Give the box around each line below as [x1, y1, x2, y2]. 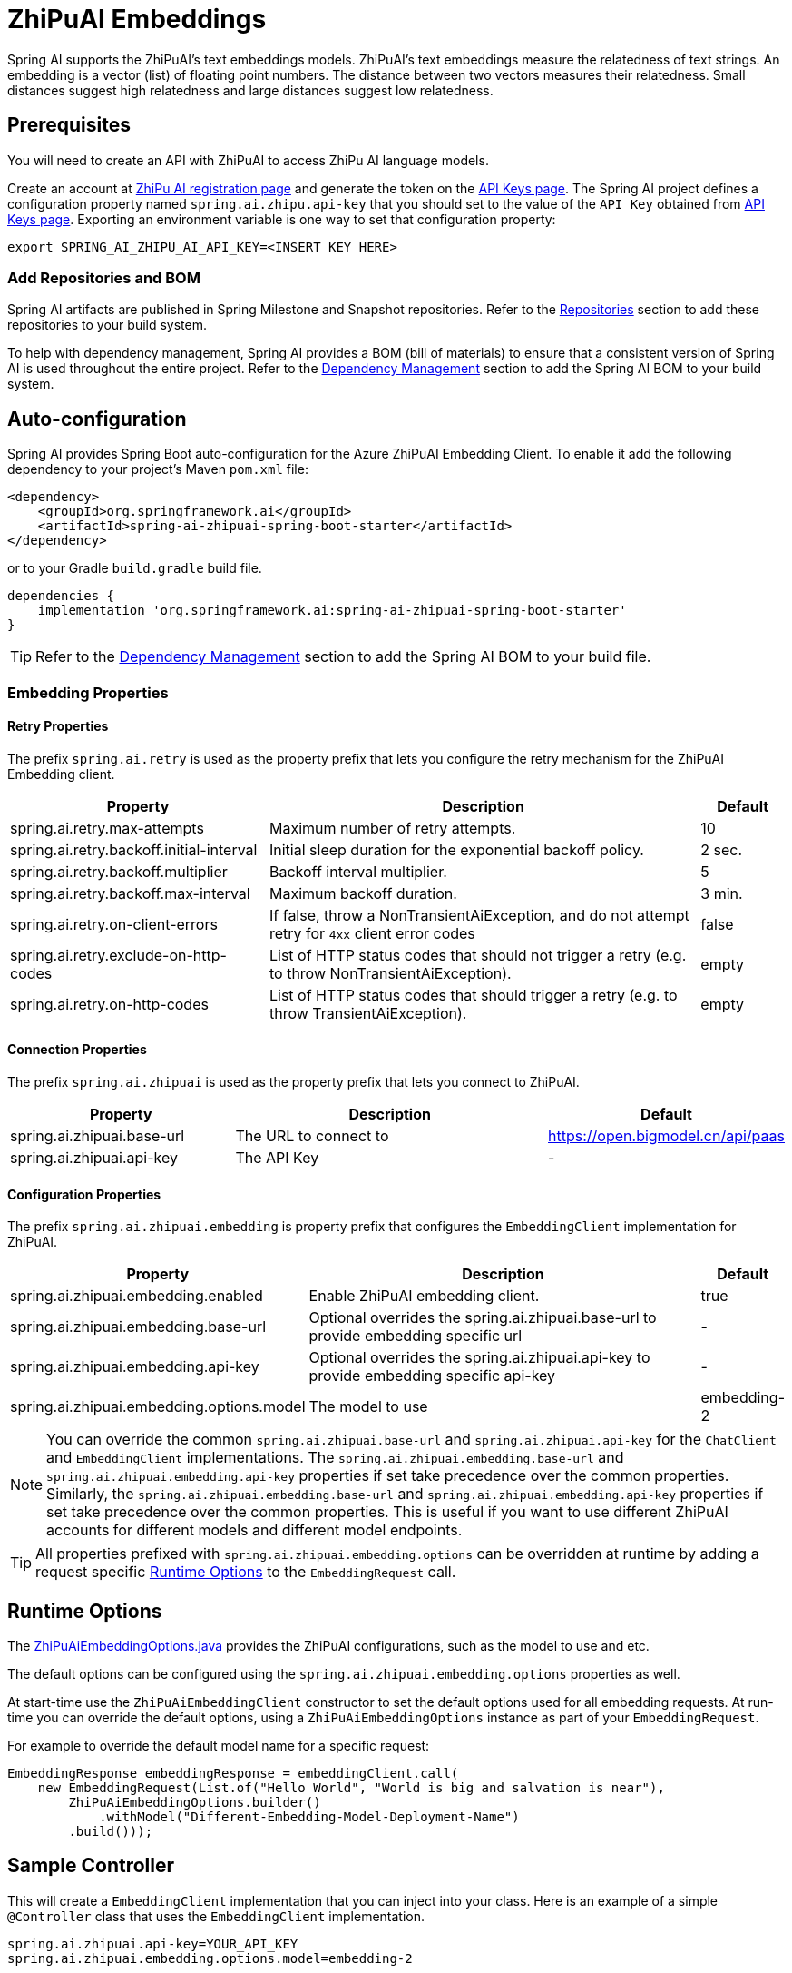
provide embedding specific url [308, 1327, 523, 1346]
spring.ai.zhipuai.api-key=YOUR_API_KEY [7, 1936, 298, 1951]
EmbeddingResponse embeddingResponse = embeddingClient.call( [7, 1766, 459, 1781]
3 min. [700, 883, 743, 903]
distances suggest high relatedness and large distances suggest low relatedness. [7, 82, 494, 98]
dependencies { [7, 588, 115, 604]
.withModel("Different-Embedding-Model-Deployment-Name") [99, 1810, 520, 1825]
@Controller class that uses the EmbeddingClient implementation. [7, 1908, 425, 1924]
